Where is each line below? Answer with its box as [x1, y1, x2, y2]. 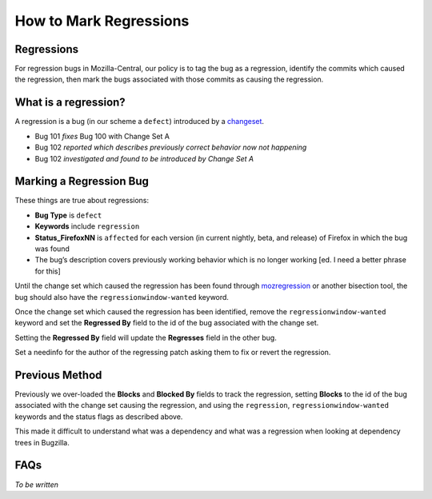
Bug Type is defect [34, 210, 102, 220]
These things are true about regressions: [14, 196, 150, 206]
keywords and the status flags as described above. [14, 412, 183, 421]
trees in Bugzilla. [14, 437, 70, 447]
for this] [34, 266, 62, 276]
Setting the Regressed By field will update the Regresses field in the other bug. [14, 333, 278, 342]
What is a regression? [14, 96, 126, 110]
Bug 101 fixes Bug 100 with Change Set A [34, 131, 170, 141]
